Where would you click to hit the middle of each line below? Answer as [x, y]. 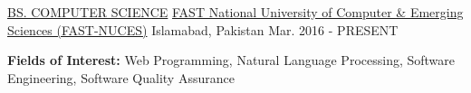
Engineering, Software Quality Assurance [121, 77]
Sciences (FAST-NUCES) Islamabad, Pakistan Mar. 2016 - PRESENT [203, 29]
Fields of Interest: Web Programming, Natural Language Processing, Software [231, 60]
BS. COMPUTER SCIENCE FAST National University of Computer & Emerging [235, 12]
